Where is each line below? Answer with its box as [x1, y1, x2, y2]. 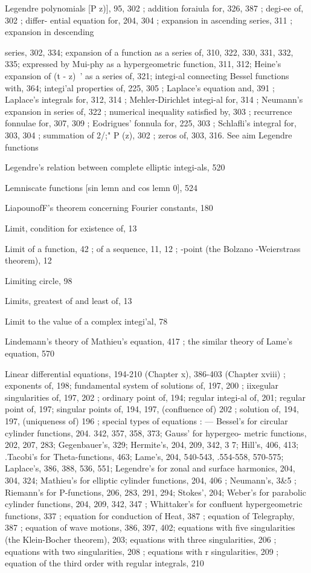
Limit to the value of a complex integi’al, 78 [5, 314, 168, 327]
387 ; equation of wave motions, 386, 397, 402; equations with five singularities [5, 521, 295, 534]
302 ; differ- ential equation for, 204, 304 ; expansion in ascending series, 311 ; [5, 13, 293, 26]
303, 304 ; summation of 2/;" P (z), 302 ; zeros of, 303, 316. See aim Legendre [5, 128, 292, 141]
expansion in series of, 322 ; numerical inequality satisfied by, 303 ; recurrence [5, 105, 292, 117]
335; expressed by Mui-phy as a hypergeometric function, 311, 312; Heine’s [5, 57, 281, 70]
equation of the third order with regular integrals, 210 [5, 557, 204, 569]
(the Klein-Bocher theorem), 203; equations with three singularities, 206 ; [5, 533, 277, 545]
